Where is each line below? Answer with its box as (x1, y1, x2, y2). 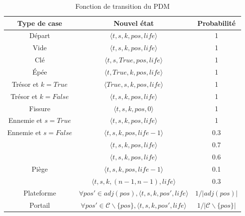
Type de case (17, 18, 62, 28)
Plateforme (23, 188, 56, 198)
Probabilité (197, 18, 236, 28)
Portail (29, 200, 50, 210)
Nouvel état (113, 18, 154, 28)
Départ (29, 30, 50, 40)
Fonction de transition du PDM (75, 1, 170, 11)
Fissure (29, 103, 51, 113)
